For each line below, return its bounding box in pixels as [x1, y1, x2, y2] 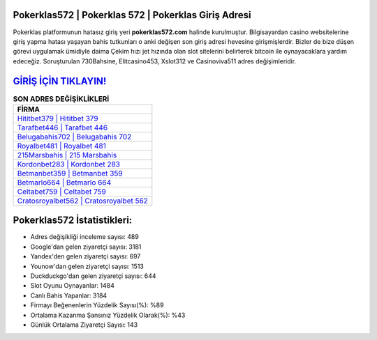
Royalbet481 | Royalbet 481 [17, 141, 106, 150]
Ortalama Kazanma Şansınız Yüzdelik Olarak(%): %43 [30, 311, 186, 319]
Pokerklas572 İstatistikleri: [13, 215, 133, 226]
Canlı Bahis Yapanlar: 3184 [30, 291, 108, 300]
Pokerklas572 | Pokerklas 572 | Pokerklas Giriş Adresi [13, 9, 251, 21]
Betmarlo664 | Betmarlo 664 [17, 178, 112, 187]
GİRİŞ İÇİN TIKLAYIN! [13, 75, 107, 87]
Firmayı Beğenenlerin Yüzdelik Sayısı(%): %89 [30, 301, 164, 309]
